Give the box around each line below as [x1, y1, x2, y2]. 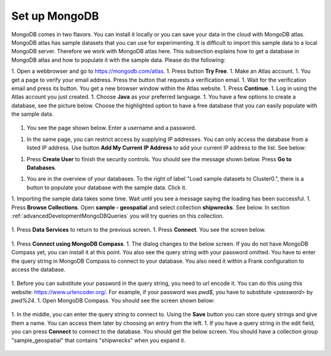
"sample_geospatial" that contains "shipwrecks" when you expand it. [11, 336, 186, 344]
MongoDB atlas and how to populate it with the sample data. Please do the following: [11, 56, 226, 64]
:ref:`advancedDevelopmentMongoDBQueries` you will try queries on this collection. [11, 212, 224, 219]
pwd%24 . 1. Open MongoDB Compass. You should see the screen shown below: [11, 297, 215, 305]
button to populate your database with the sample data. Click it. [26, 184, 187, 191]
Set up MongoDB [11, 9, 99, 23]
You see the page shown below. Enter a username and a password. [26, 124, 197, 132]
